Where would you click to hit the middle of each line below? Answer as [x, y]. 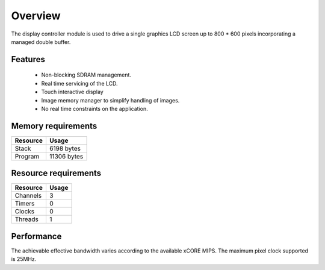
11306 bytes [66, 156]
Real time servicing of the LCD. [79, 83]
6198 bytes [65, 148]
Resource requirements [56, 173]
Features [28, 59]
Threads [26, 219]
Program [27, 156]
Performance [36, 236]
